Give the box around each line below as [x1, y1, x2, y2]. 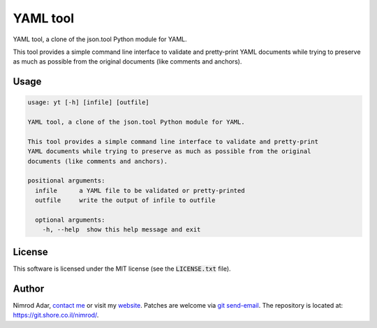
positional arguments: [27, 177, 105, 185]
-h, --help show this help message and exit [42, 226, 201, 234]
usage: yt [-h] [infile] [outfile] [27, 99, 149, 106]
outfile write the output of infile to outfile [35, 197, 216, 204]
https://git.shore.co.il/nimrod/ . [13, 311, 99, 320]
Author [13, 283, 45, 294]
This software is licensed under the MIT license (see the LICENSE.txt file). [13, 264, 231, 273]
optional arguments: [35, 216, 105, 224]
